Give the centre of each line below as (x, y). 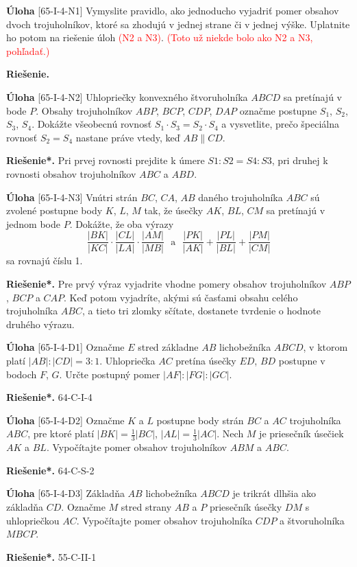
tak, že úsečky (174, 210)
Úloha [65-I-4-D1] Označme (65, 347)
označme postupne (278, 110)
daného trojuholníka (241, 197)
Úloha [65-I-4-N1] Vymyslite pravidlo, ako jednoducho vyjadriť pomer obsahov (173, 10)
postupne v (302, 360)
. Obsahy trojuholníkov (84, 110)
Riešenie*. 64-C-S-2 (50, 470)
